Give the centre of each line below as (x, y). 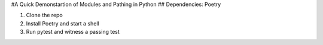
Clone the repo (44, 15)
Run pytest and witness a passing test (73, 32)
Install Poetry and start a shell (63, 23)
